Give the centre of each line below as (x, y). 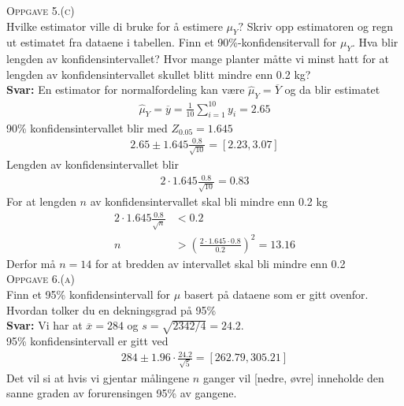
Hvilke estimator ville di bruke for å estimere (115, 26)
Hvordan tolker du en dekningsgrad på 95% (111, 309)
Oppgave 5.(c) (41, 10)
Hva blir (378, 42)
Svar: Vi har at (44, 325)
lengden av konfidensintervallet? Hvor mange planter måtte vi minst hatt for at (198, 59)
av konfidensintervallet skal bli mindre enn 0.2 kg (209, 201)
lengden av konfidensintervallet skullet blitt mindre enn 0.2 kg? (159, 74)
